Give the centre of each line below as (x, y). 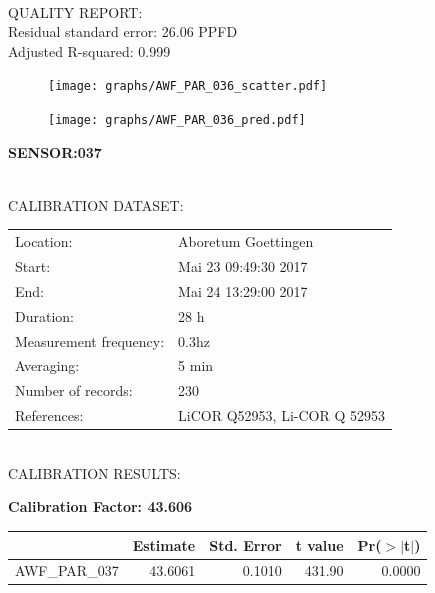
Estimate (164, 544)
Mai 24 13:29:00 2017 (243, 290)
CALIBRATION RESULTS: (94, 472)
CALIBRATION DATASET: (96, 204)
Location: (44, 241)
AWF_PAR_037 (67, 570)
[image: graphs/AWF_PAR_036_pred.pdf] (177, 120)
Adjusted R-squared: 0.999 (89, 50)
